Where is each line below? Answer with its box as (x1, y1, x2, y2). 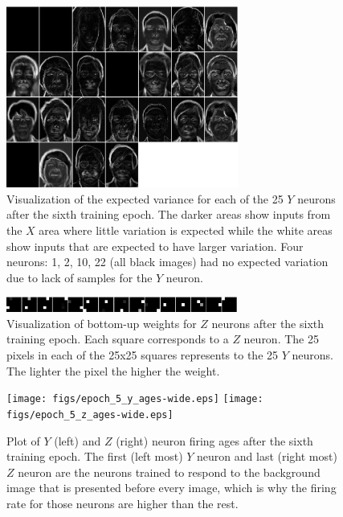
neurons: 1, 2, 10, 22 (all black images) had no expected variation (6, 253, 329, 270)
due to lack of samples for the (6, 269, 153, 285)
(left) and (54, 432, 101, 449)
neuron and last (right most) (197, 448, 337, 465)
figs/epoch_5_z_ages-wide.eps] (6, 408, 174, 421)
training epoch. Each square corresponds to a (6, 330, 229, 347)
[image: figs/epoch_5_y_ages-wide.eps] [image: (6, 393, 263, 405)
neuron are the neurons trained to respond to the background (18, 463, 321, 480)
